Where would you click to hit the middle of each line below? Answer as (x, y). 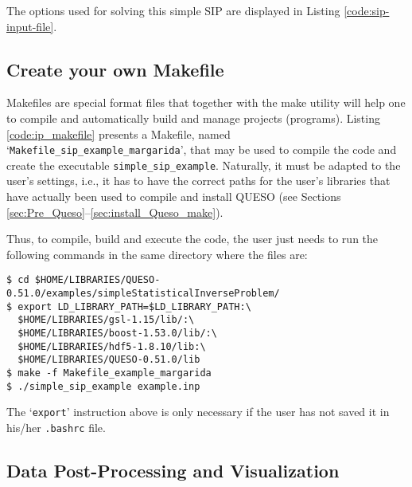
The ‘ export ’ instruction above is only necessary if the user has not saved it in (198, 412)
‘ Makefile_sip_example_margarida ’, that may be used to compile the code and (202, 149)
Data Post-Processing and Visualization (173, 471)
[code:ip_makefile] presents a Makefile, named (119, 134)
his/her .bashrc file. (56, 428)
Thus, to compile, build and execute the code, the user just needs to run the (192, 239)
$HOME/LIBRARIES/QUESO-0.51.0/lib (109, 360)
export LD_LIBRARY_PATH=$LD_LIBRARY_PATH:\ (134, 306)
